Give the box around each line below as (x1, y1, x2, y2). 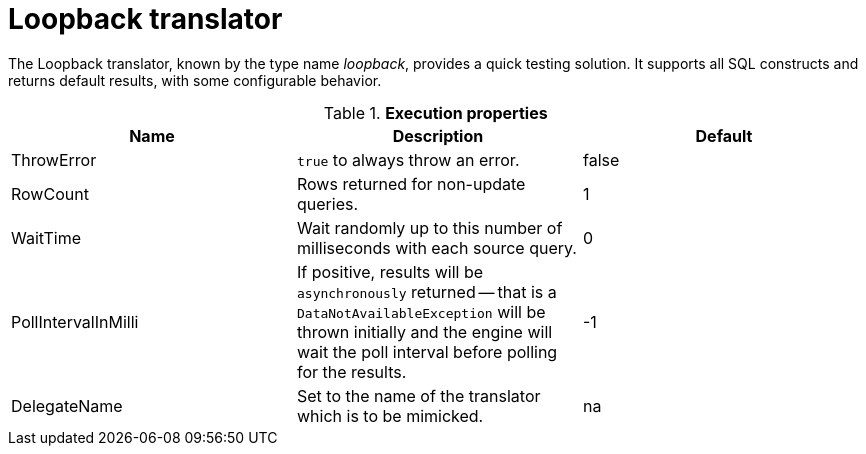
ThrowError (11, 149, 97, 170)
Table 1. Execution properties (323, 102, 548, 123)
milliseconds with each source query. (296, 237, 577, 258)
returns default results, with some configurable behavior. (8, 71, 382, 89)
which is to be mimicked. (296, 405, 484, 426)
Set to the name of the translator (296, 385, 541, 406)
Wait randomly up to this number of (296, 217, 563, 238)
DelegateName (11, 395, 123, 416)
